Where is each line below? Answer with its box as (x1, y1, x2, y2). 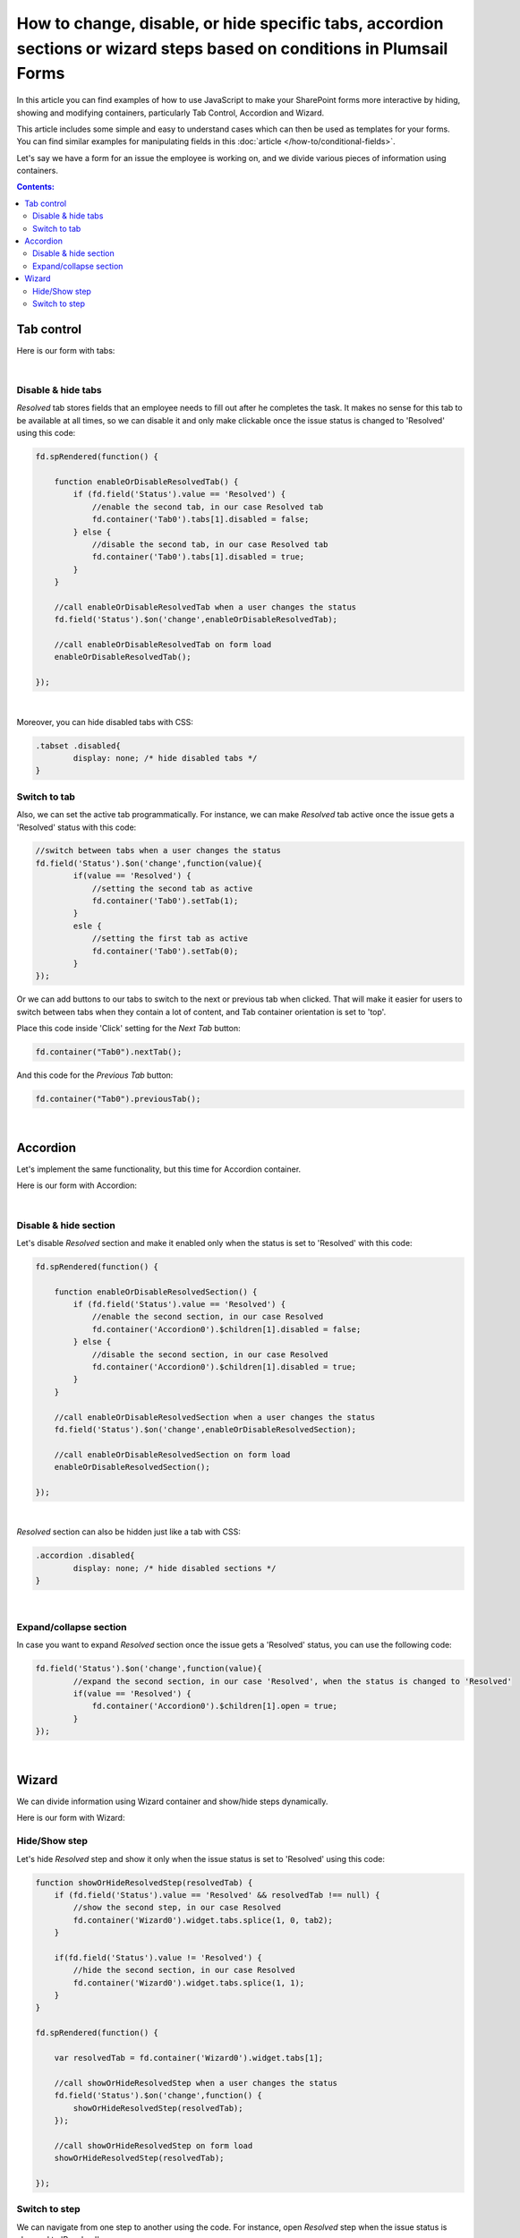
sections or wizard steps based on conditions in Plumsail (16, 38, 448, 58)
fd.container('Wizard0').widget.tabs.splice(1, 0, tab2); (72, 1915, 333, 1925)
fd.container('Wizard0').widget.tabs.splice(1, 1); (72, 1977, 305, 1987)
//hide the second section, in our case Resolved (72, 1965, 295, 1976)
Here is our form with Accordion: (16, 1180, 138, 1191)
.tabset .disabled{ (35, 740, 121, 751)
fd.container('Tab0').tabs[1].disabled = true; (91, 551, 305, 562)
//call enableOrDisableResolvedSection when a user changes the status (54, 1412, 376, 1422)
